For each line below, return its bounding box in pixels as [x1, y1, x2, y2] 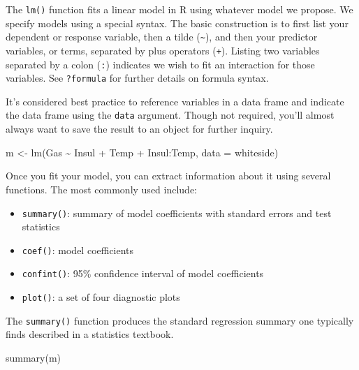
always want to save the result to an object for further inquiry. [6, 121, 273, 136]
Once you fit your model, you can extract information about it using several [6, 168, 331, 183]
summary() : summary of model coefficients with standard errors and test [22, 205, 332, 220]
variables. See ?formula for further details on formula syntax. [6, 71, 269, 85]
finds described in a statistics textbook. [6, 327, 174, 341]
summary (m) [6, 350, 61, 364]
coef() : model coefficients [22, 242, 134, 257]
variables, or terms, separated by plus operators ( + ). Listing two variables [6, 43, 320, 57]
